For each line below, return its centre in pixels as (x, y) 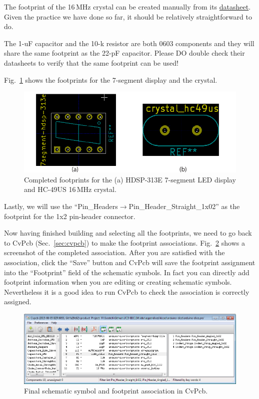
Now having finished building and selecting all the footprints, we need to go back (128, 233)
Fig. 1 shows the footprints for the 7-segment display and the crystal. (111, 79)
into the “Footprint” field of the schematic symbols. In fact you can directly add (127, 272)
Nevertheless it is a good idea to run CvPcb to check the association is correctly (127, 291)
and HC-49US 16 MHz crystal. (70, 189)
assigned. (18, 302)
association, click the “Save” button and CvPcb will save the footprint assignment (130, 262)
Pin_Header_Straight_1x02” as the (184, 206)
